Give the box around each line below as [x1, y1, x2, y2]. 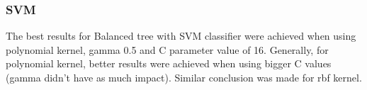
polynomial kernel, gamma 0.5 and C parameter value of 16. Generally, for [6, 42, 329, 57]
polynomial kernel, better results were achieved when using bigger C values [6, 56, 332, 71]
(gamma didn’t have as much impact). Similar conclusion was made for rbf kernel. [6, 70, 362, 84]
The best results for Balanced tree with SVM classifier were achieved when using [6, 28, 356, 43]
